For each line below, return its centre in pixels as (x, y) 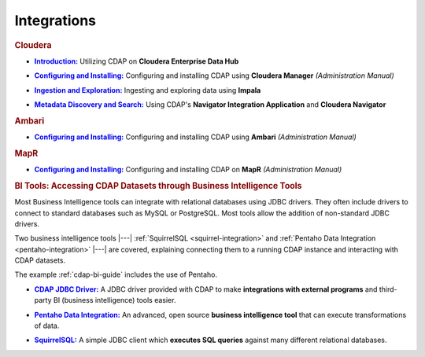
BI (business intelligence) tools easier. (115, 300)
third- (388, 289)
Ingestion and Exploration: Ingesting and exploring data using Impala (148, 90)
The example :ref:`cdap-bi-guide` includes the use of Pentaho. (116, 274)
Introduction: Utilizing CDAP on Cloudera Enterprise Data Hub (137, 61)
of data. (47, 326)
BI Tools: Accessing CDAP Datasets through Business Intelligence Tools (158, 186)
